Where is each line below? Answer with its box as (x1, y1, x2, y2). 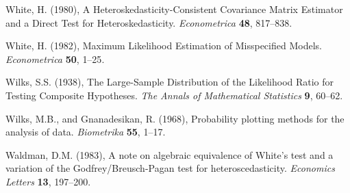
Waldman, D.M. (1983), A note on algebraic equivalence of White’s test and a (5, 147, 334, 162)
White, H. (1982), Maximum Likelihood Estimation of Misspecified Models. (5, 38, 322, 53)
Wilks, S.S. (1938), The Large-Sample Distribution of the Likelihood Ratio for (5, 75, 334, 89)
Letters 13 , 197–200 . (5, 174, 91, 188)
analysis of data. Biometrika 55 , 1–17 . (5, 125, 166, 139)
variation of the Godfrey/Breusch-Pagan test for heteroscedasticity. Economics (5, 161, 335, 175)
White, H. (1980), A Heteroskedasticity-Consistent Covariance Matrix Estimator (5, 2, 343, 16)
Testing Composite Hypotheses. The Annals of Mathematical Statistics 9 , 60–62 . (5, 88, 343, 102)
